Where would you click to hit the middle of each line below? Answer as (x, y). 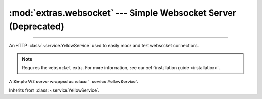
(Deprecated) (36, 26)
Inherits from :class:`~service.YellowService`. (54, 90)
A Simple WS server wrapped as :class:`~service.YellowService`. (74, 81)
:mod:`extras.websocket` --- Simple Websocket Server (123, 13)
